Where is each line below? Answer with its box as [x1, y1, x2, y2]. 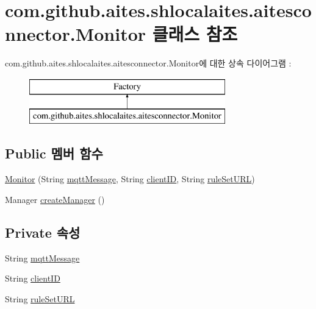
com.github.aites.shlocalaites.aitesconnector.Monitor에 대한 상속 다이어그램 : [5, 57, 292, 69]
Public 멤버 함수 [5, 144, 103, 163]
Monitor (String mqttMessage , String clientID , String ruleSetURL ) [5, 172, 255, 185]
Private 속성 [5, 222, 81, 241]
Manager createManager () [5, 193, 105, 205]
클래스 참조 [152, 21, 238, 46]
